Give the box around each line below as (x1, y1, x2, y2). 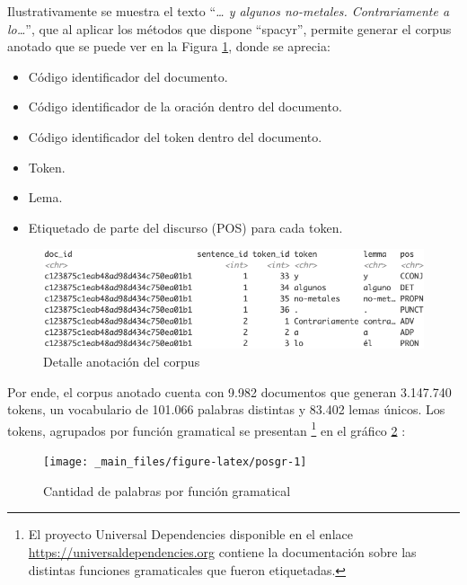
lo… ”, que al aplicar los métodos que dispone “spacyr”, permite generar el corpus (7, 19, 452, 38)
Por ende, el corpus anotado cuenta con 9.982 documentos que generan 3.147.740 (7, 382, 452, 401)
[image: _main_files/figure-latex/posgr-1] (43, 456, 307, 469)
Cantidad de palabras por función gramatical (43, 481, 291, 500)
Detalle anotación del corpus (43, 352, 200, 371)
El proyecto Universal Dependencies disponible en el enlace (28, 525, 353, 544)
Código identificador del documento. (28, 66, 228, 85)
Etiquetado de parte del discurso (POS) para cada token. (28, 217, 343, 236)
